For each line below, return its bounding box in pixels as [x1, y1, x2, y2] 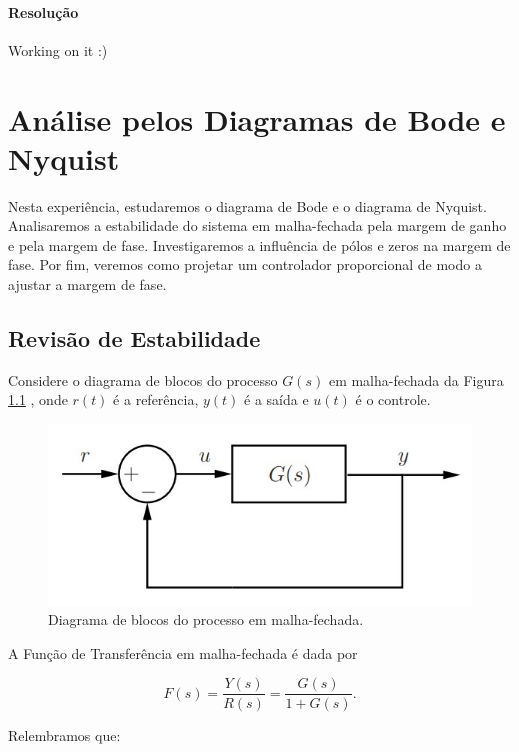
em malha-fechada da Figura [328, 369, 504, 390]
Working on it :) [8, 39, 108, 60]
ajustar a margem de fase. [8, 274, 167, 295]
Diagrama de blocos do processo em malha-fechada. [48, 609, 364, 630]
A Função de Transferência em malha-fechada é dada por [8, 642, 358, 663]
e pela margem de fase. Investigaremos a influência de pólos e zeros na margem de [8, 234, 511, 255]
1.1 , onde [8, 389, 68, 410]
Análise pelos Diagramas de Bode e [8, 98, 506, 139]
